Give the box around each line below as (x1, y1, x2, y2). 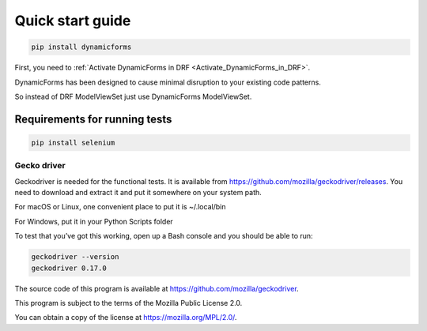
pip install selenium (31, 138, 115, 147)
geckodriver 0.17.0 (31, 263, 107, 273)
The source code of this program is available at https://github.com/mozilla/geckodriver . (14, 284, 300, 293)
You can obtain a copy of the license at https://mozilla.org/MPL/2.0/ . (14, 313, 237, 322)
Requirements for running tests (14, 112, 172, 126)
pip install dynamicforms (31, 43, 132, 51)
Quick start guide (14, 12, 131, 29)
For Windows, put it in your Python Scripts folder (14, 216, 173, 226)
